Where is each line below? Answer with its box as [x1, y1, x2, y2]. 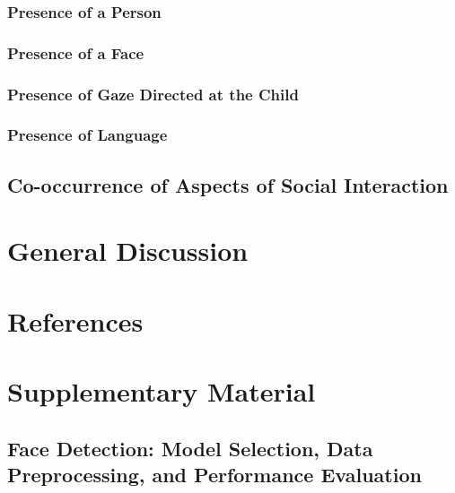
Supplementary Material [7, 373, 316, 410]
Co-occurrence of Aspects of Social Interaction [7, 170, 449, 198]
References [7, 302, 144, 339]
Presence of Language [7, 124, 168, 146]
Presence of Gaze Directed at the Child [7, 82, 299, 105]
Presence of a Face [7, 41, 144, 64]
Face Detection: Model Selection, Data [7, 434, 373, 462]
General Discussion [7, 232, 249, 269]
